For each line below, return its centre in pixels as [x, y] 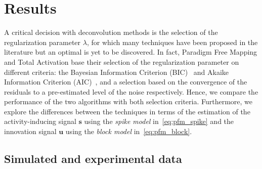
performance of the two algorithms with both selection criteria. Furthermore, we [128, 101]
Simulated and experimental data [93, 159]
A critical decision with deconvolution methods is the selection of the [111, 32]
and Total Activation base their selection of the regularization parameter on [122, 61]
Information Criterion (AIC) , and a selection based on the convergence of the [126, 82]
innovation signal [30, 131]
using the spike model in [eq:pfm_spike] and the [159, 121]
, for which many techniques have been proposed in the [172, 42]
